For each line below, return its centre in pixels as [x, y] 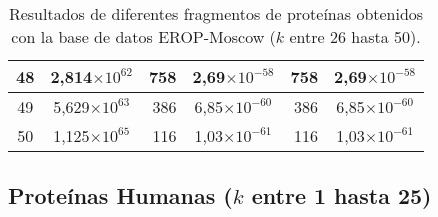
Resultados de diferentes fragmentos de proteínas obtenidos [216, 13]
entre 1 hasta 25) [341, 195]
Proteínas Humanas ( [120, 195]
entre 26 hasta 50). [355, 36]
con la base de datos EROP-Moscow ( [143, 36]
